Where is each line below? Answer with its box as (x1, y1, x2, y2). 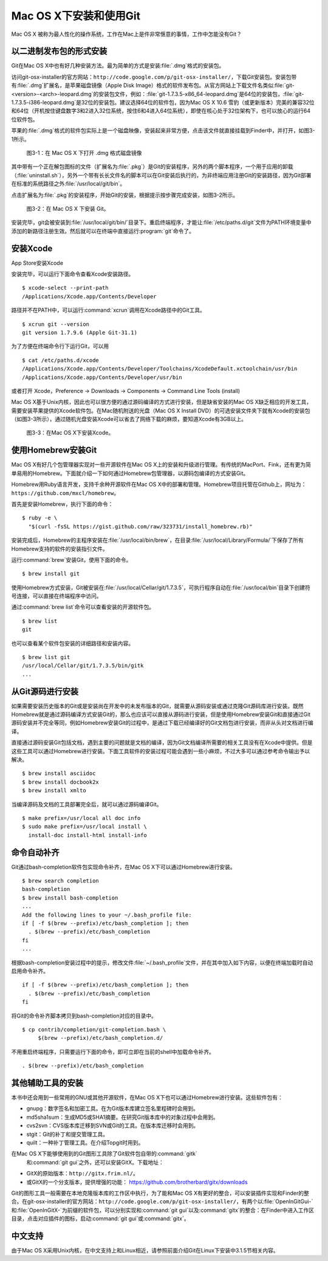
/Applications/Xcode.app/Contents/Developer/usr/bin (22, 374, 182, 381)
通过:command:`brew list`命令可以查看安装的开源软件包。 (11, 603, 155, 610)
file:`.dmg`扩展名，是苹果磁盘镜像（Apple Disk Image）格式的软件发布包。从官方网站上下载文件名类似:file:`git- (18, 82, 295, 89)
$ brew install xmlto (22, 787, 86, 794)
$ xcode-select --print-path (22, 284, 109, 292)
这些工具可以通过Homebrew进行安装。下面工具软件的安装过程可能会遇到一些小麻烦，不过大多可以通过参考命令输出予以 (11, 747, 310, 754)
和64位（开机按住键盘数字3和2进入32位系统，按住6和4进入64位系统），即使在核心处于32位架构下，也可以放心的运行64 (11, 107, 311, 115)
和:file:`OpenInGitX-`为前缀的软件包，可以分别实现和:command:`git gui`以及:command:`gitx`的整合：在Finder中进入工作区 (11, 1206, 315, 1214)
